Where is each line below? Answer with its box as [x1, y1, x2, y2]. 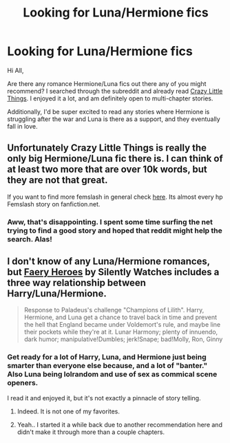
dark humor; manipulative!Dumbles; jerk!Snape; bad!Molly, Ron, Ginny [23, 335, 223, 343]
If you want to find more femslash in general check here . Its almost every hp [7, 193, 223, 201]
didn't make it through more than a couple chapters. [17, 428, 165, 436]
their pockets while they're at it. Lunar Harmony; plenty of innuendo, [23, 328, 218, 336]
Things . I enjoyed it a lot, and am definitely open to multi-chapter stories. [7, 94, 213, 102]
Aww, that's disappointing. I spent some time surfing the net [7, 217, 213, 226]
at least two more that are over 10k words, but [7, 164, 208, 175]
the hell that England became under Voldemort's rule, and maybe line [23, 321, 221, 329]
